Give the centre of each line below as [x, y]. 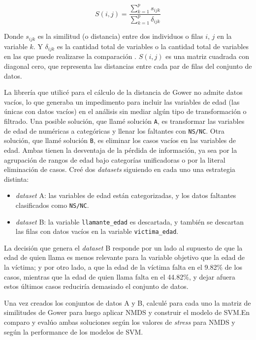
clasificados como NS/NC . [52, 205]
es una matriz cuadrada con [207, 56]
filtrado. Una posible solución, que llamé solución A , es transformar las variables [124, 121]
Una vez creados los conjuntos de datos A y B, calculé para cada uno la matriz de [128, 302]
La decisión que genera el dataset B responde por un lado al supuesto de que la [123, 247]
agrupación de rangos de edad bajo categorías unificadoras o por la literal [115, 159]
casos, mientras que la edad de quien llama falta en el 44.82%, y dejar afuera [120, 276]
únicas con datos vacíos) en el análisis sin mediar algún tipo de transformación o [125, 111]
